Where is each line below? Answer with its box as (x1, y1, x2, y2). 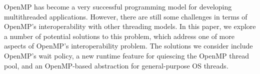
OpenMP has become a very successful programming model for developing (4, 1, 232, 11)
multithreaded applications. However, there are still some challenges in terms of (4, 11, 247, 21)
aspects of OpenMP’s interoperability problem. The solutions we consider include (4, 40, 253, 51)
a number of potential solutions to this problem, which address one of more (4, 30, 234, 41)
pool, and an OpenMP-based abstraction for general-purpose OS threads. (4, 60, 228, 70)
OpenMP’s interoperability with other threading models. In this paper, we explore (4, 21, 256, 31)
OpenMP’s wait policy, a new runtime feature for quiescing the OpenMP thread (4, 50, 249, 60)
